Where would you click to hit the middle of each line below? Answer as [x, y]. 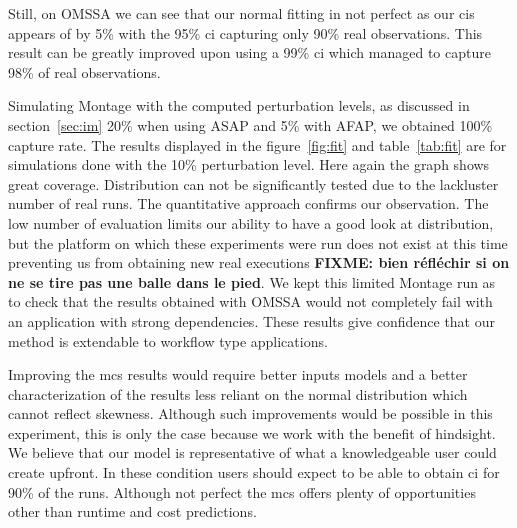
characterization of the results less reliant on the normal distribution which [238, 393]
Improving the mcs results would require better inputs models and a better [238, 374]
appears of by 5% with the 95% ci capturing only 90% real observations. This [245, 32]
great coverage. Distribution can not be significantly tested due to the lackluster [253, 183]
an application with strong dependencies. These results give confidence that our [252, 320]
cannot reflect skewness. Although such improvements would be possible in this [250, 413]
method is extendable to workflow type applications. [168, 340]
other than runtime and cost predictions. [132, 511]
